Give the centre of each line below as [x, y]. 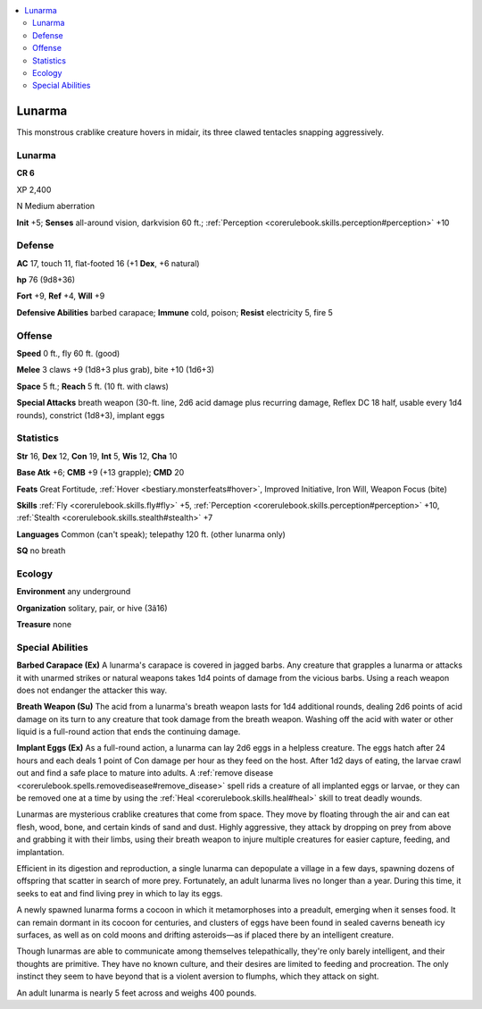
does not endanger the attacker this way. [92, 690]
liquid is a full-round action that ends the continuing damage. [129, 732]
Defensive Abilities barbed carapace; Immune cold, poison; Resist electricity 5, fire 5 [175, 312]
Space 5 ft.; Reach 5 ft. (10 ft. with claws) [93, 386]
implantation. [40, 852]
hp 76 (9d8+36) [46, 280]
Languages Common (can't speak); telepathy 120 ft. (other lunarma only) [151, 534]
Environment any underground [74, 592]
